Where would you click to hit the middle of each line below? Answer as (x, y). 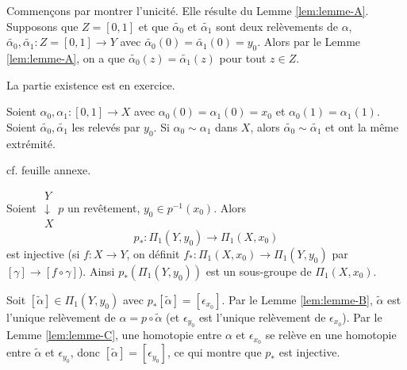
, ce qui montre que (214, 352)
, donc (85, 352)
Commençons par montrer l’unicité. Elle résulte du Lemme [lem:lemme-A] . (188, 10)
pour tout (243, 57)
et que (154, 26)
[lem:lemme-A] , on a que (66, 57)
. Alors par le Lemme (309, 42)
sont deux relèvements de (277, 26)
